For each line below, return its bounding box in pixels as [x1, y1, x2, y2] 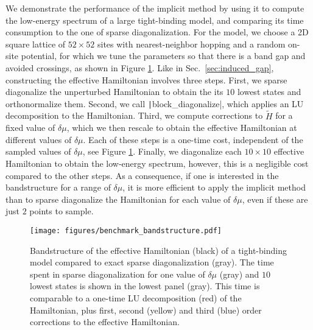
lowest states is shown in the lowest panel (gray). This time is [30, 279, 260, 292]
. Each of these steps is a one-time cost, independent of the [83, 133, 303, 146]
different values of [5, 133, 72, 146]
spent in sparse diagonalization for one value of [30, 267, 205, 280]
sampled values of [5, 145, 71, 158]
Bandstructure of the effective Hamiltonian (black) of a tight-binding [30, 244, 287, 256]
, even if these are [242, 192, 308, 205]
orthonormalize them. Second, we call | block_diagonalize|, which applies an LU [5, 97, 304, 110]
